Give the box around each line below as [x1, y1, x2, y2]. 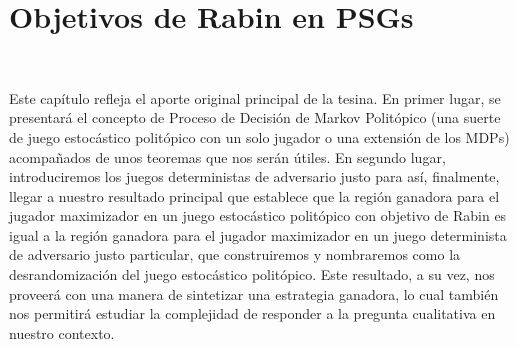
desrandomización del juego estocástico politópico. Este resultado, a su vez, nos [9, 264, 495, 285]
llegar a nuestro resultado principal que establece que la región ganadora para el [9, 185, 500, 206]
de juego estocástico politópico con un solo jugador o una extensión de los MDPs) [9, 126, 510, 147]
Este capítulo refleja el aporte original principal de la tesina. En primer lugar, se [9, 87, 501, 108]
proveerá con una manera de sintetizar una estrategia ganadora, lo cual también [9, 283, 499, 304]
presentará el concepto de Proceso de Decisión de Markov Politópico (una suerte [9, 107, 501, 128]
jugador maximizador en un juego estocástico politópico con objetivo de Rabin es [9, 205, 507, 226]
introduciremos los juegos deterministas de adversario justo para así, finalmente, [9, 166, 500, 187]
